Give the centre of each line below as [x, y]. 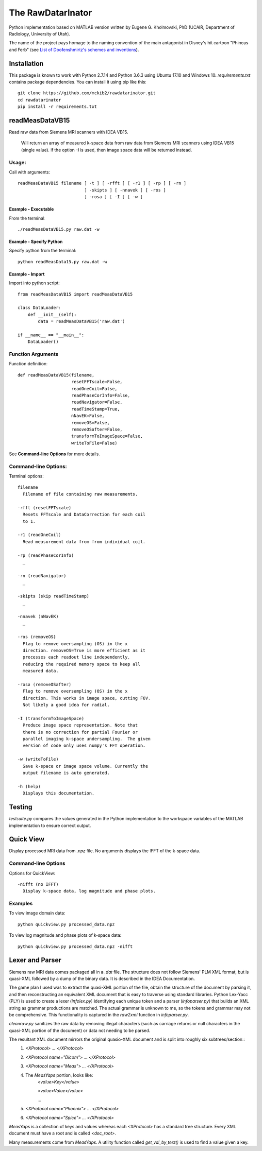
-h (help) [29, 786]
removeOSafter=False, [97, 429]
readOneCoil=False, [94, 388]
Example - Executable [32, 209]
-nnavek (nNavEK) [38, 617]
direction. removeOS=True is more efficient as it [84, 650]
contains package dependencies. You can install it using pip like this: [78, 82]
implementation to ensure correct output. [50, 825]
